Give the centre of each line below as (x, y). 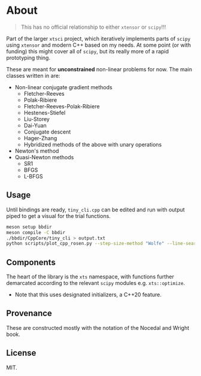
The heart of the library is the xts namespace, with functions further (90, 277)
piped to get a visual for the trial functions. (58, 216)
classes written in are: (33, 75)
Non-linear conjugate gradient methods (63, 87)
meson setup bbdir (29, 227)
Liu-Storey (36, 119)
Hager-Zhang (40, 138)
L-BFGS (33, 176)
